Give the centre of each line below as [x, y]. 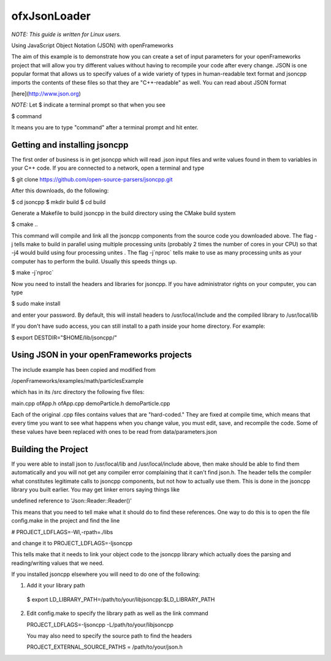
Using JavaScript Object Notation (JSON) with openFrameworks [93, 45]
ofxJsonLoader [51, 16]
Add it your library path [56, 586]
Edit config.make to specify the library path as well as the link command [117, 613]
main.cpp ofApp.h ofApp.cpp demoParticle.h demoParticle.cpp [91, 403]
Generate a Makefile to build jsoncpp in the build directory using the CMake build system [124, 213]
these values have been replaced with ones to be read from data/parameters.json [114, 431]
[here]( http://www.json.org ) [46, 93]
